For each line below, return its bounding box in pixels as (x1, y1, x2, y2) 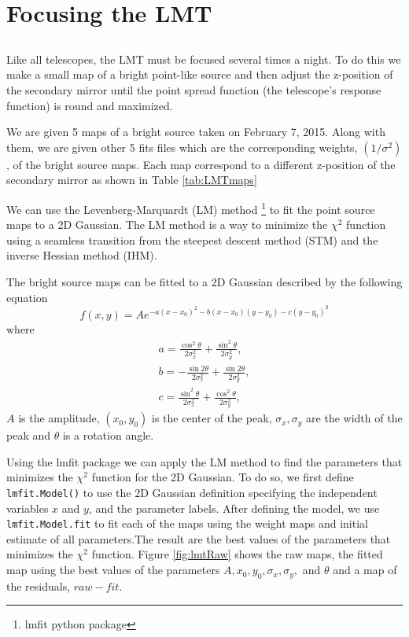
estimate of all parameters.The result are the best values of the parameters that (6, 530, 391, 547)
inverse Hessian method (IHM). (6, 247, 157, 263)
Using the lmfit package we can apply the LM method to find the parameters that (6, 453, 403, 469)
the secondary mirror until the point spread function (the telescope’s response (6, 81, 381, 98)
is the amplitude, (18, 410, 100, 426)
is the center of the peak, (151, 410, 272, 426)
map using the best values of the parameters (6, 562, 220, 578)
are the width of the (306, 410, 403, 426)
